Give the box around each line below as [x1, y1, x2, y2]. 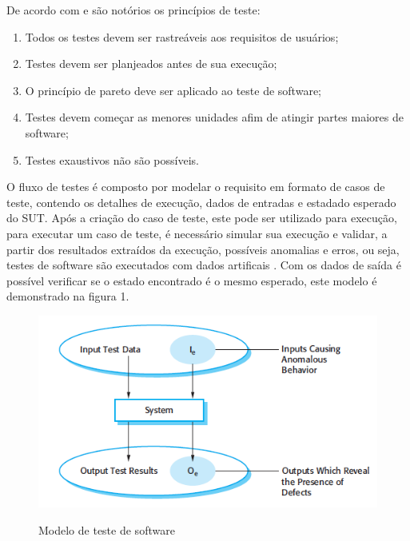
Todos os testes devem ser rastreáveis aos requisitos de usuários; [25, 28, 339, 45]
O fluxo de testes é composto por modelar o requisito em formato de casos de [6, 178, 385, 195]
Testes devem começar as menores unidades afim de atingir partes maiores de [25, 109, 404, 125]
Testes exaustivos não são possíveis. [25, 151, 199, 168]
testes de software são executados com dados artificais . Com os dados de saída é [6, 257, 401, 273]
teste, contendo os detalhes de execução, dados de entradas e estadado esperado [6, 193, 396, 210]
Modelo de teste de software [38, 522, 175, 538]
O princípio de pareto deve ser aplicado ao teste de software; [25, 82, 321, 98]
